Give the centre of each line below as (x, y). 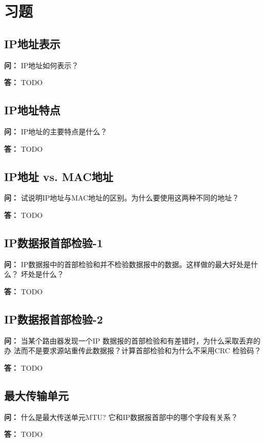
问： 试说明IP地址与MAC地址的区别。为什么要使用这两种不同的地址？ (122, 198)
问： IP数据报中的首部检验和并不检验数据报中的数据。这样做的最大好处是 (128, 264)
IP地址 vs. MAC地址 (59, 176)
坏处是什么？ (42, 274)
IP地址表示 (32, 43)
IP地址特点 (32, 110)
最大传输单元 (36, 395)
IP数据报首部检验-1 (54, 242)
